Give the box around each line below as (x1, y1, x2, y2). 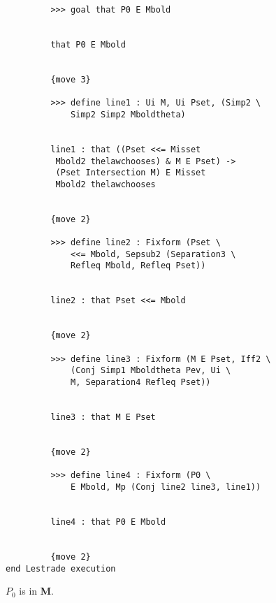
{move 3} (50, 74, 91, 85)
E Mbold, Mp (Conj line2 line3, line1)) (71, 481, 261, 492)
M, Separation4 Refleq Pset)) (71, 377, 211, 387)
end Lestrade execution (6, 563, 116, 574)
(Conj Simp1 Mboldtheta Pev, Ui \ (71, 365, 231, 376)
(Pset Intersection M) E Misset (55, 168, 206, 178)
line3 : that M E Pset (50, 412, 156, 422)
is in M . (19, 583, 54, 598)
